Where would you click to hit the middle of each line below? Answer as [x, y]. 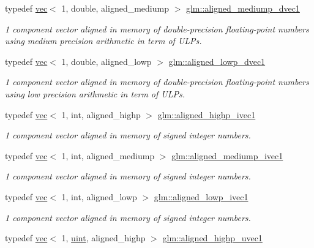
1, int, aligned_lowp [99, 196]
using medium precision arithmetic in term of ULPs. [103, 41]
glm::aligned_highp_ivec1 [207, 114]
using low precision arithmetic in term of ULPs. [95, 93]
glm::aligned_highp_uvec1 [212, 238]
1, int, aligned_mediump [108, 155]
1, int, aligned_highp [101, 114]
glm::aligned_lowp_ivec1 [201, 196]
